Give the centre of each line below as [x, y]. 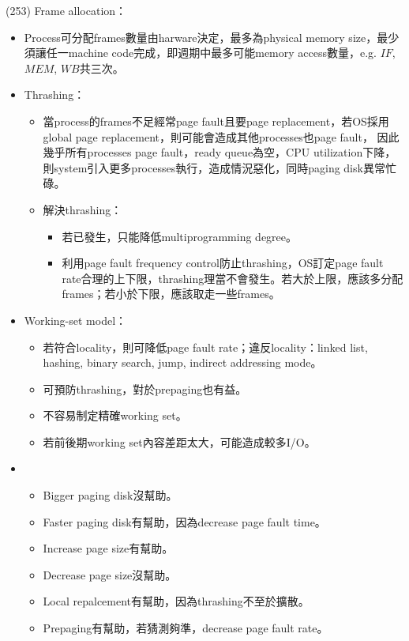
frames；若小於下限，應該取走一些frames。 [171, 294]
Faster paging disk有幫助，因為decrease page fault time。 [184, 521]
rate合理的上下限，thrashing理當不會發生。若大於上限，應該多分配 [233, 278]
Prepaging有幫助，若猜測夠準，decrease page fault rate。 [186, 628]
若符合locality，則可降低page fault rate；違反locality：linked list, [205, 347]
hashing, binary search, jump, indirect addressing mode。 [182, 362]
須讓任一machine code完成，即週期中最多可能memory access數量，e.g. [200, 53]
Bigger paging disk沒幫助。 [110, 495]
